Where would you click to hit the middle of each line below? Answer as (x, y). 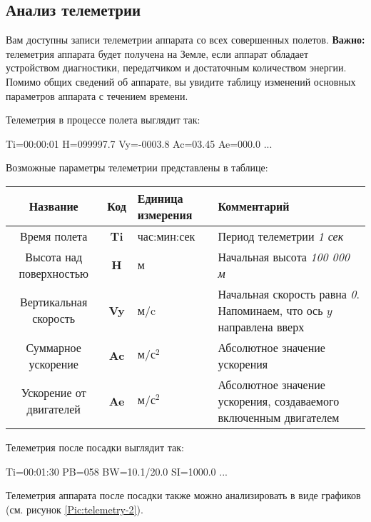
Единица (160, 198)
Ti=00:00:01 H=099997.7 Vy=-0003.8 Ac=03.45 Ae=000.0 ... (139, 143)
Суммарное (54, 347)
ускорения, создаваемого (279, 401)
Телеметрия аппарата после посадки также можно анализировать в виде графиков (183, 495)
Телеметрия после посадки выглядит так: (95, 447)
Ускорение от (54, 393)
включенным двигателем (279, 417)
